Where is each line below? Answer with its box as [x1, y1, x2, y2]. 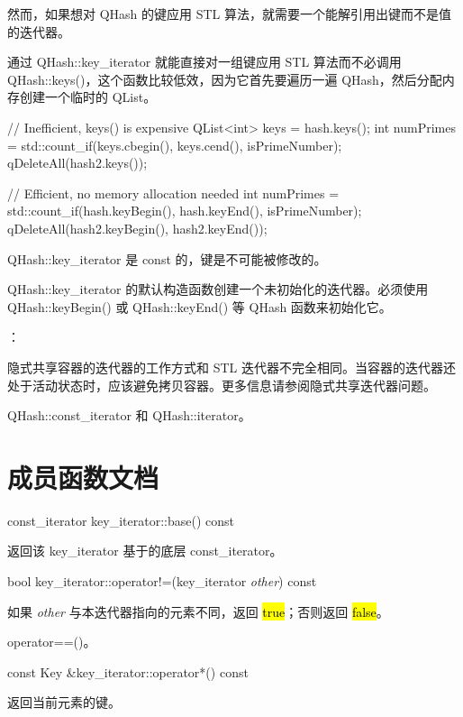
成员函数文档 [7, 458, 159, 495]
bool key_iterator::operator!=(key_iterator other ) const [7, 572, 317, 590]
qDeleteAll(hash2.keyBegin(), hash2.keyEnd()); [7, 218, 268, 237]
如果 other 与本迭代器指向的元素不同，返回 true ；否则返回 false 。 [7, 602, 389, 620]
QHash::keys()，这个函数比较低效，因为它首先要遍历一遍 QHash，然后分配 [7, 69, 442, 88]
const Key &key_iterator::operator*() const [7, 662, 249, 681]
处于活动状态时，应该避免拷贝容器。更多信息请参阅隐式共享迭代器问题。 [7, 375, 436, 394]
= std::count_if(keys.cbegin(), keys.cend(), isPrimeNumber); [7, 135, 342, 154]
